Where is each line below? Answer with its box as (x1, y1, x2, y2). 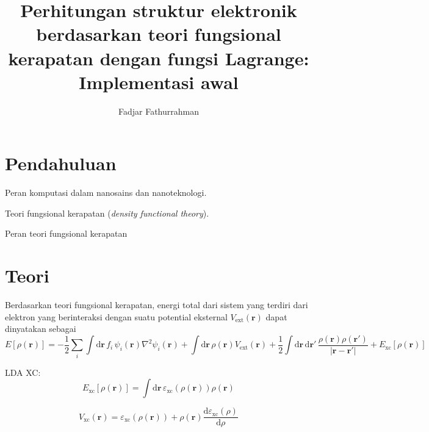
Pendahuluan (5, 151, 117, 176)
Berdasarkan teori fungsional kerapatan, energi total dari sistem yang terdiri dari (5, 298, 308, 311)
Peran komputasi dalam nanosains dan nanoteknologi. (5, 186, 207, 199)
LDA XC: (5, 365, 41, 378)
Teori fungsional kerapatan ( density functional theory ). (5, 206, 209, 219)
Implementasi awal (79, 69, 239, 94)
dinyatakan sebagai (5, 322, 76, 335)
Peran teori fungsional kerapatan (5, 227, 128, 240)
